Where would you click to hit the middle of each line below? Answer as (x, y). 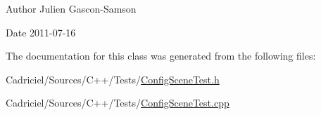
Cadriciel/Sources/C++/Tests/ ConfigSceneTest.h (113, 79)
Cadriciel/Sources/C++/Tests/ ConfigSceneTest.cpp (118, 103)
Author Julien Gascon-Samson (71, 8)
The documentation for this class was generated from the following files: (161, 56)
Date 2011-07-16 (41, 32)
